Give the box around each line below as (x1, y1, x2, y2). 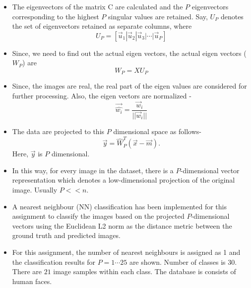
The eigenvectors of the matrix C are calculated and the (12, 1, 183, 11)
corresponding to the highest (12, 11, 99, 21)
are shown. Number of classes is (129, 256, 226, 267)
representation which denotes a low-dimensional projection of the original (12, 175, 235, 185)
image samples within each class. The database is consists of (53, 266, 236, 277)
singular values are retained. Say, (108, 11, 208, 21)
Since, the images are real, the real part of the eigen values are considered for (12, 81, 247, 91)
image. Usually (12, 185, 58, 195)
